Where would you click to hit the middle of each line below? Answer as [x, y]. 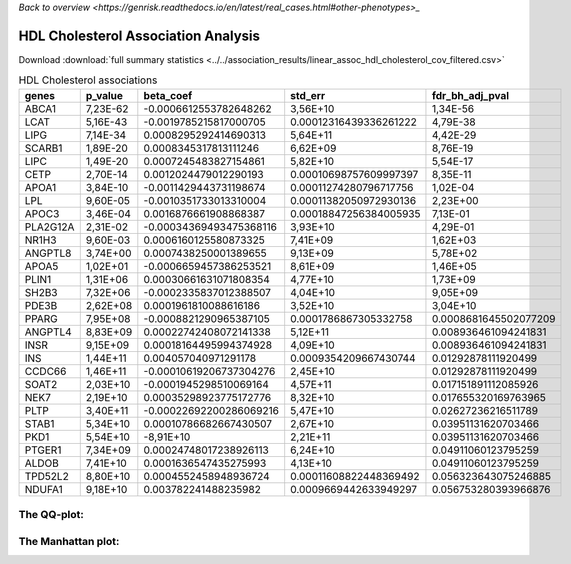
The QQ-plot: [51, 515]
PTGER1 [43, 450]
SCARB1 [43, 148]
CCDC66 [45, 371]
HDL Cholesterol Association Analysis [139, 35]
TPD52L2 [46, 476]
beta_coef [168, 95]
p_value [104, 95]
